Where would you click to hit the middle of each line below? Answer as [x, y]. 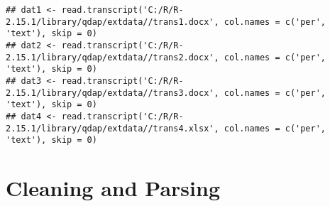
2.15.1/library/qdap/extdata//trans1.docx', [112, 22]
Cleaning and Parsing [113, 188]
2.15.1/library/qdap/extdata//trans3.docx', [112, 93]
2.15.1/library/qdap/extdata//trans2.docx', [112, 57]
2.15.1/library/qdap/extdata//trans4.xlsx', [112, 128]
